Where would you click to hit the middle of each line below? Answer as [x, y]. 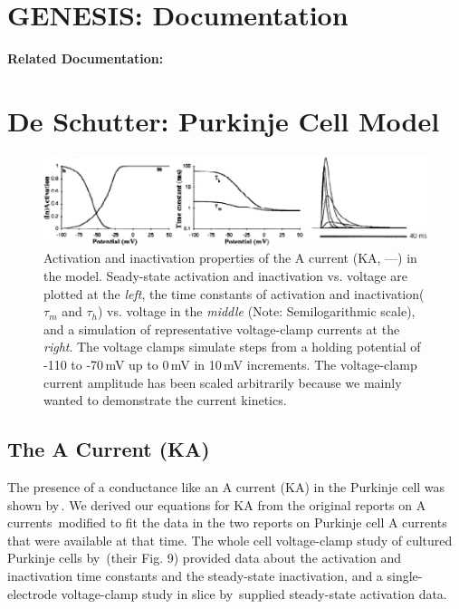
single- [405, 575]
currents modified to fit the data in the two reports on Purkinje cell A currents [227, 522]
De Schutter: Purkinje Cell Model [224, 120]
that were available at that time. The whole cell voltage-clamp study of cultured [230, 540]
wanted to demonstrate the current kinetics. [165, 400]
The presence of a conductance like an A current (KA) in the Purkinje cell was [226, 486]
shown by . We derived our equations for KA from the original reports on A [217, 504]
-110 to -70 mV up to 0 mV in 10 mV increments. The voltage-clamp [230, 364]
